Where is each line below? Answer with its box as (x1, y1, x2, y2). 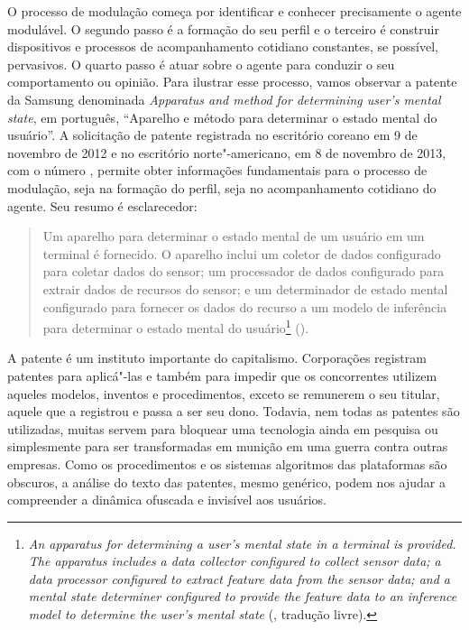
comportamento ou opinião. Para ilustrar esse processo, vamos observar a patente (7, 72, 457, 91)
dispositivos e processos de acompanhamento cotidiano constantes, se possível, (7, 37, 439, 56)
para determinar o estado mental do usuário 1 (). (42, 316, 309, 337)
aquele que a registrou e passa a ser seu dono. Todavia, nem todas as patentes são (7, 402, 460, 421)
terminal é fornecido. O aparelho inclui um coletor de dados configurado (42, 244, 441, 263)
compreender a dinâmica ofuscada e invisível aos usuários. (7, 490, 326, 509)
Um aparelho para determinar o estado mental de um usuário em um (42, 227, 425, 246)
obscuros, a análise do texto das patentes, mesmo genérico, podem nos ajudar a (7, 472, 446, 491)
